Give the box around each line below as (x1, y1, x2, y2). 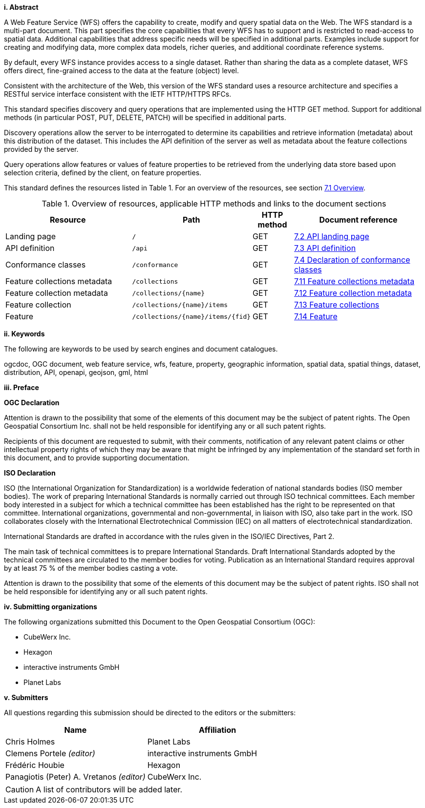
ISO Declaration (4, 469, 56, 477)
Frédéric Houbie (5, 760, 64, 770)
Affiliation (198, 725, 236, 735)
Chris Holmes (5, 737, 55, 746)
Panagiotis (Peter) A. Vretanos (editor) (5, 772, 146, 782)
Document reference (319, 215, 398, 225)
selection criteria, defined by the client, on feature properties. (4, 168, 202, 177)
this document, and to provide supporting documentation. (4, 454, 190, 462)
